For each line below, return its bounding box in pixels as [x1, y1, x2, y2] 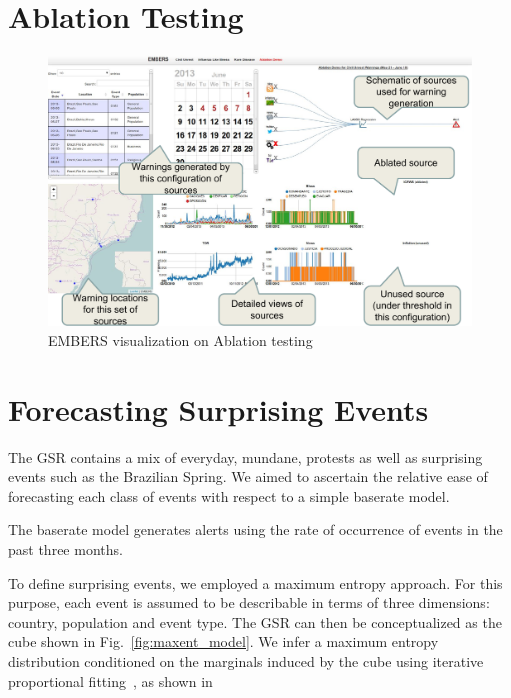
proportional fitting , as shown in [8, 670, 213, 691]
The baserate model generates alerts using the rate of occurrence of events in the [8, 519, 503, 540]
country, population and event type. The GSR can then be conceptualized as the [8, 611, 502, 632]
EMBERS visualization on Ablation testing [48, 329, 313, 350]
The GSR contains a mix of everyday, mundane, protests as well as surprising [8, 446, 483, 467]
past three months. [8, 539, 123, 560]
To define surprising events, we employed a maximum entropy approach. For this [8, 572, 503, 593]
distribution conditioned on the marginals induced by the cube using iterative [8, 650, 484, 671]
